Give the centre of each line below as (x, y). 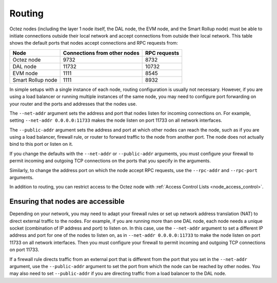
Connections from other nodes (101, 53)
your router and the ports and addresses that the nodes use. (73, 104)
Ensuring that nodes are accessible (67, 202)
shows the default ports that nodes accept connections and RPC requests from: (94, 43)
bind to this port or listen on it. (41, 144)
